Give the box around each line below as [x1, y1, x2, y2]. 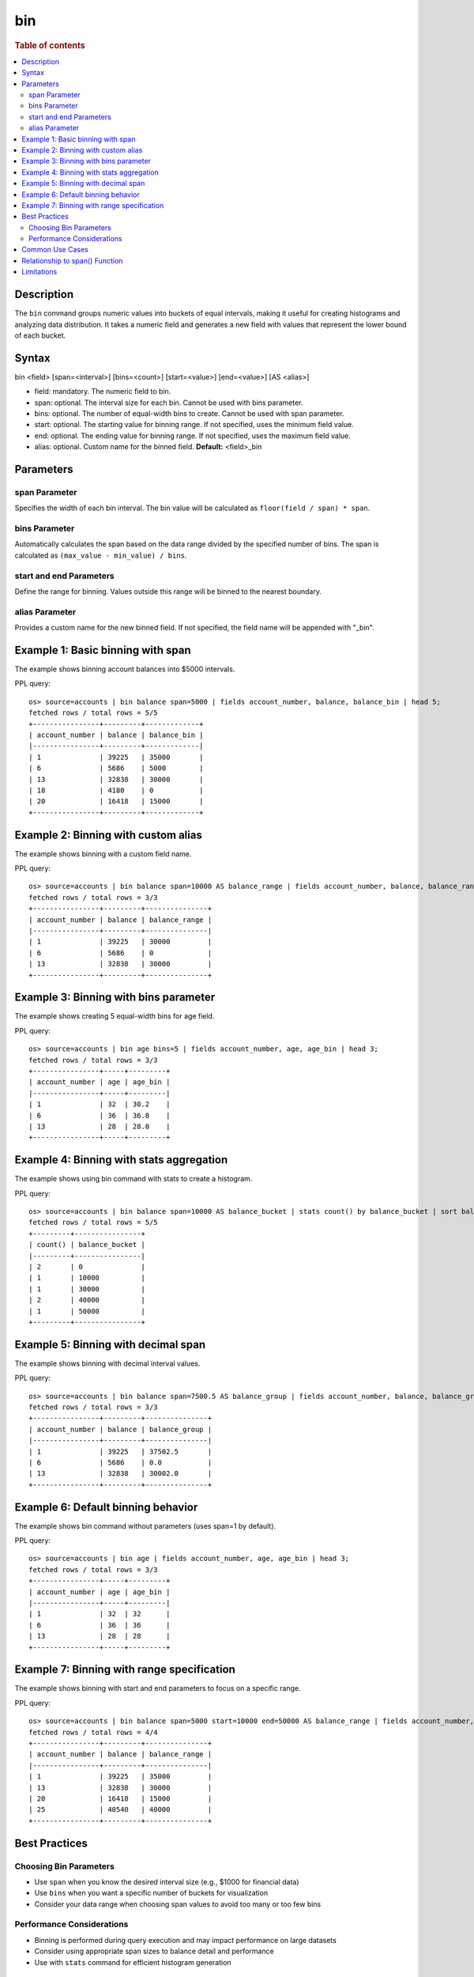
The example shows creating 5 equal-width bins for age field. [14, 1011, 215, 1021]
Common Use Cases [21, 245, 88, 255]
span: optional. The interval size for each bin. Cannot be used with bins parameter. [34, 398, 303, 407]
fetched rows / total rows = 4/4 [28, 1728, 158, 1737]
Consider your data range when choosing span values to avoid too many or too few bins [34, 1899, 322, 1909]
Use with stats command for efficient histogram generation [34, 1957, 232, 1967]
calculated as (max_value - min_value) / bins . [14, 550, 187, 560]
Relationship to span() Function [21, 255, 123, 265]
